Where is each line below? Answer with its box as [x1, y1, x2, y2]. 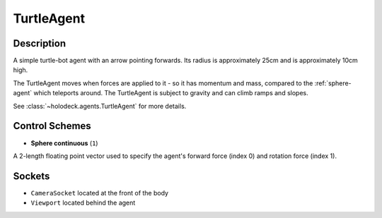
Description [13, 37, 66, 49]
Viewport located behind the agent [30, 198, 136, 207]
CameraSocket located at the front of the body [30, 188, 169, 197]
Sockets [13, 170, 50, 182]
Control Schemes [13, 120, 91, 132]
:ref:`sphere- [314, 78, 352, 87]
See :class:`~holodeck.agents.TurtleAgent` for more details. [13, 102, 187, 110]
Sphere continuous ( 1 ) [30, 138, 98, 147]
